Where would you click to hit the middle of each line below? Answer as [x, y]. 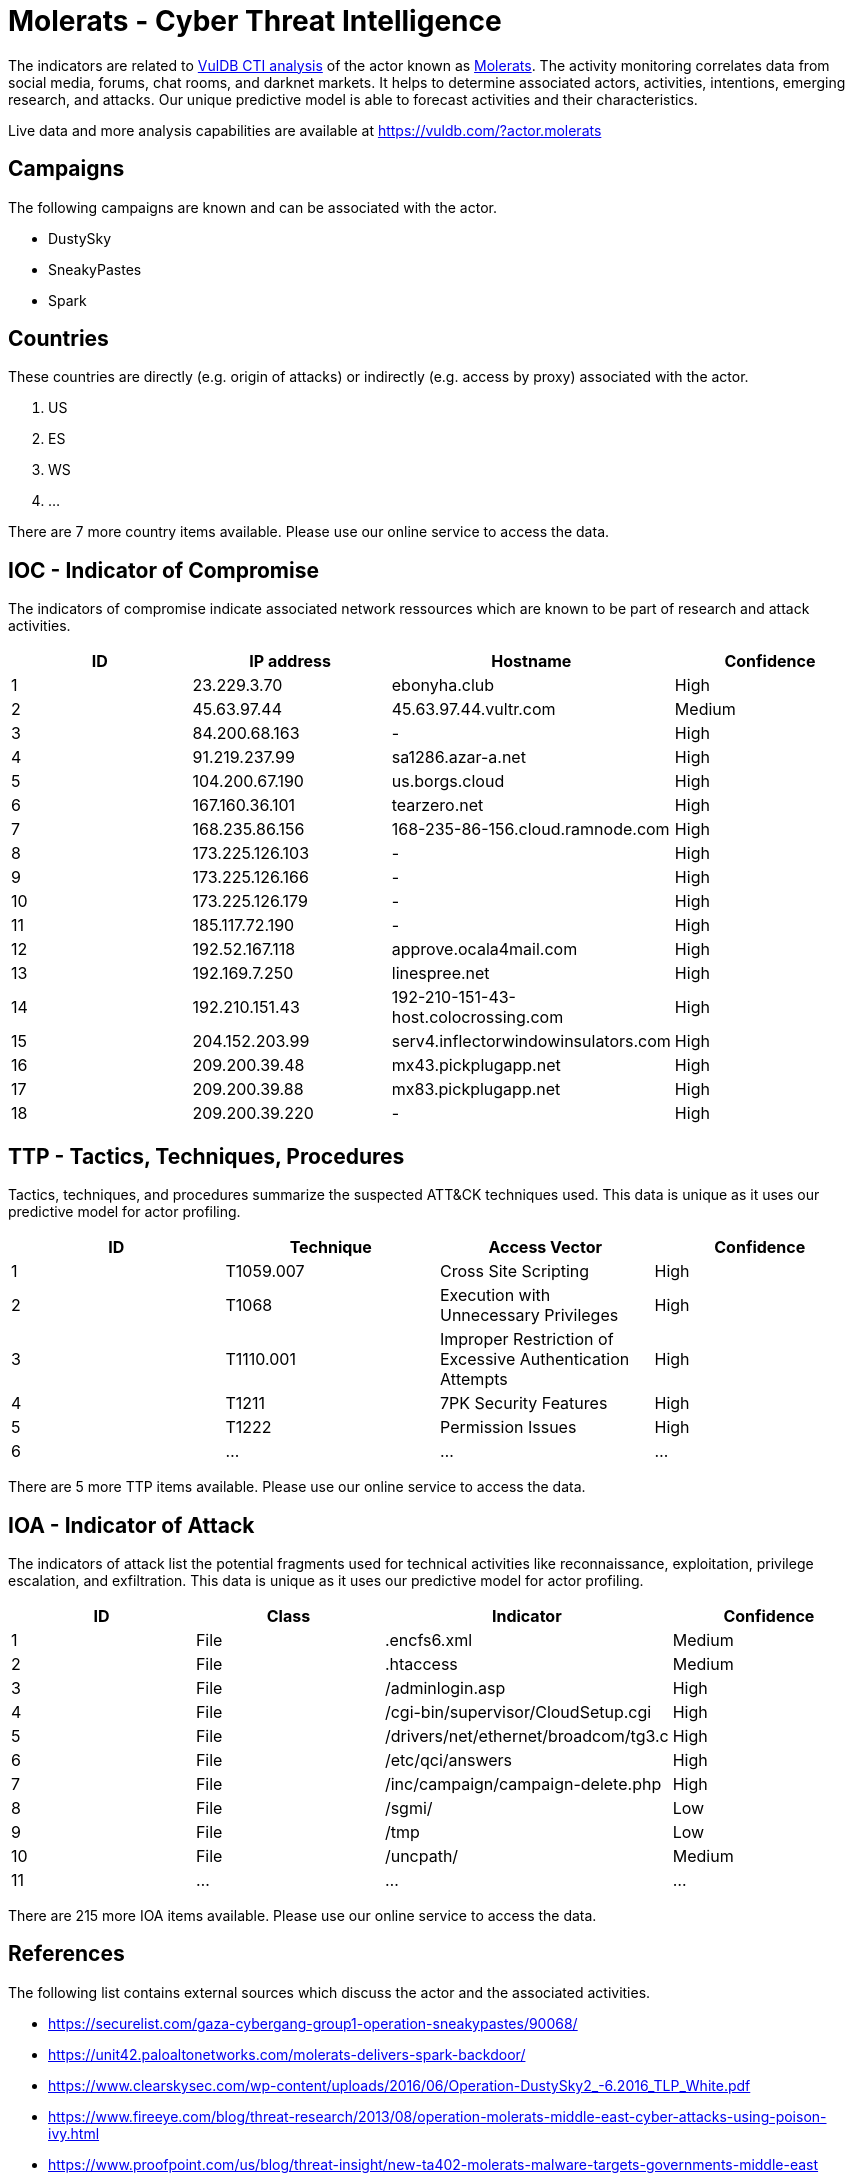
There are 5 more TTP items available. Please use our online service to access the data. [297, 1487]
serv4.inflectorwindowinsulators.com [531, 1041]
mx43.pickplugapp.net [476, 1065]
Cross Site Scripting [515, 1271]
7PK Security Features [524, 1403]
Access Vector [545, 1247]
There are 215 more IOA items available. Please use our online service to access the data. [302, 1915]
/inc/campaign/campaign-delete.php [523, 1783]
